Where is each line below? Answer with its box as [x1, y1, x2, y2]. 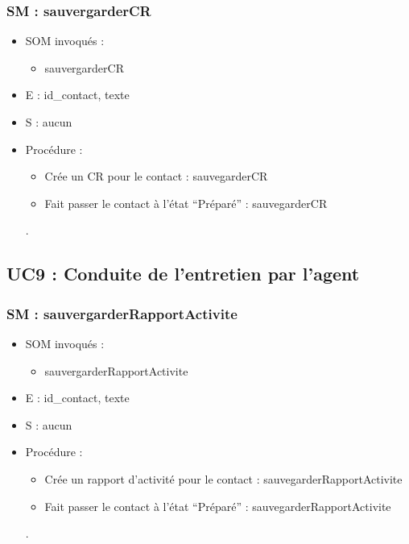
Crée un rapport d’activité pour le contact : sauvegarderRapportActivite [44, 470, 403, 487]
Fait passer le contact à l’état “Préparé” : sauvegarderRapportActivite [44, 497, 391, 514]
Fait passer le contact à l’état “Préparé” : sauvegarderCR [44, 194, 328, 211]
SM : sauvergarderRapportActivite [6, 303, 238, 323]
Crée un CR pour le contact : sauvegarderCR [44, 168, 268, 185]
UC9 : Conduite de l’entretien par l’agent [6, 261, 360, 286]
